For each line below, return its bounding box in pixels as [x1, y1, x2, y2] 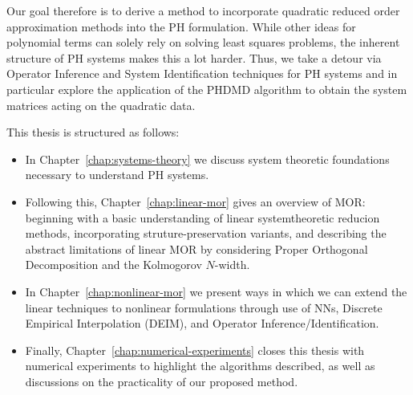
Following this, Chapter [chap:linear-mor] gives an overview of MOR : [25, 193, 366, 210]
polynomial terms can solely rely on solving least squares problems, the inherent [6, 34, 400, 51]
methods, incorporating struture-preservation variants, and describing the [25, 225, 387, 242]
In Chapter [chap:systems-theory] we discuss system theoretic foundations [25, 150, 390, 167]
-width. [214, 256, 250, 273]
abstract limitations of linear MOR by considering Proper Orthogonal [25, 240, 368, 257]
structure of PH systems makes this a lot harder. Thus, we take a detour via [6, 49, 382, 66]
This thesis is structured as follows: [6, 124, 180, 140]
